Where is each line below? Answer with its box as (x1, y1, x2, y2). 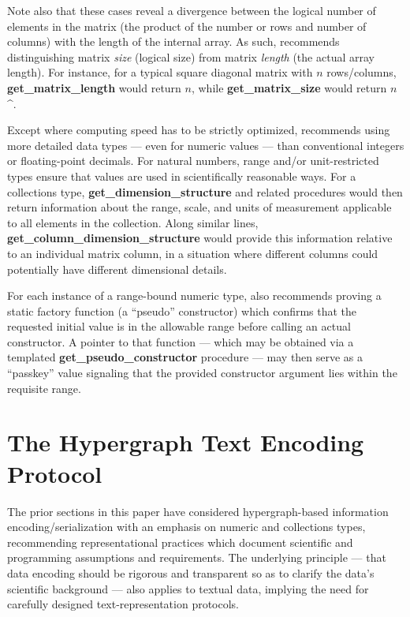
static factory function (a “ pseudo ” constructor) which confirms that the (7, 302, 357, 319)
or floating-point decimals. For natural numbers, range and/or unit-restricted (7, 152, 379, 169)
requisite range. (7, 380, 81, 396)
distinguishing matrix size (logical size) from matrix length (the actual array (7, 48, 375, 65)
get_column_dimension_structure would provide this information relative (7, 230, 393, 246)
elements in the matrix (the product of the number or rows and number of (7, 17, 367, 34)
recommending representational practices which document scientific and (7, 533, 353, 550)
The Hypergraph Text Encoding (7, 426, 364, 458)
